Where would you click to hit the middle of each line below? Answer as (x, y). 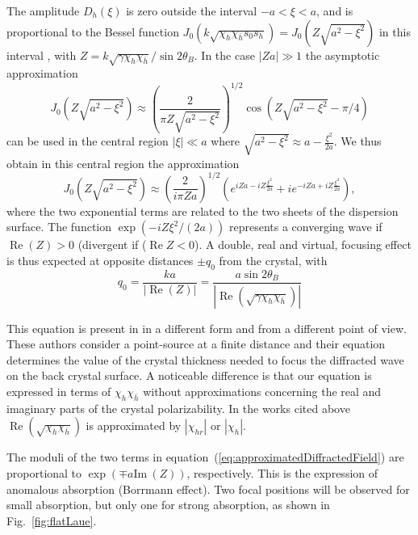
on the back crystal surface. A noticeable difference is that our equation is (189, 375)
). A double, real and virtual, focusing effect (303, 244)
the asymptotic (343, 55)
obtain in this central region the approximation (123, 163)
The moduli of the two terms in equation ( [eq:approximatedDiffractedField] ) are (205, 457)
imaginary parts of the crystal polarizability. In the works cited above (178, 408)
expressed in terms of (59, 391)
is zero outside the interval (192, 11)
